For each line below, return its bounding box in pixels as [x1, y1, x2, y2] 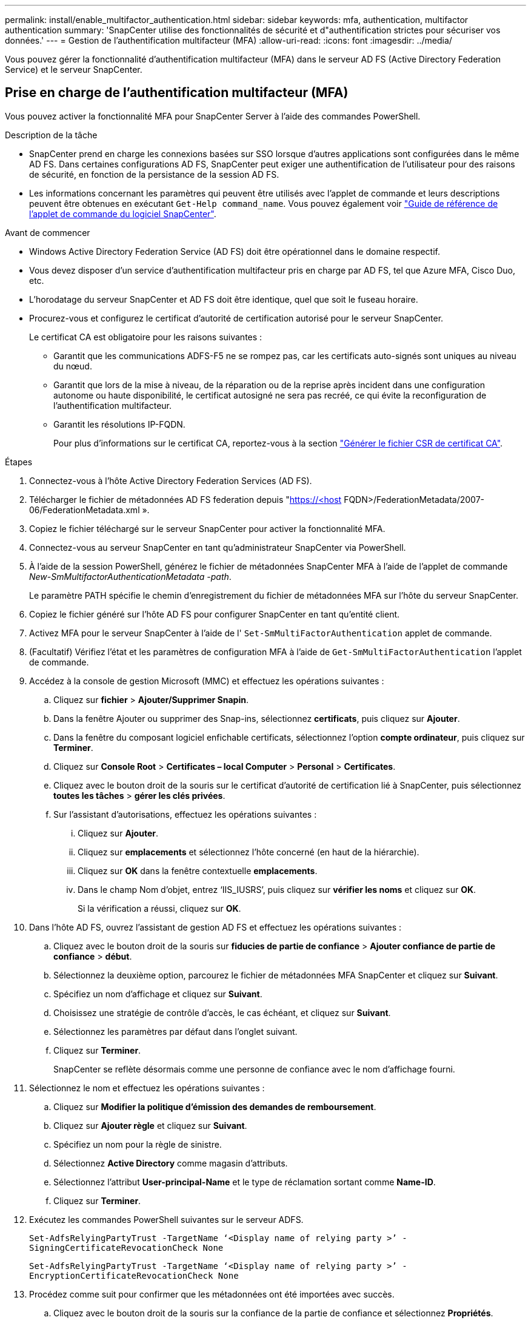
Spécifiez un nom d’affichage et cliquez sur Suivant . [53, 988, 262, 999]
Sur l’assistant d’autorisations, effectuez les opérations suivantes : [53, 809, 317, 820]
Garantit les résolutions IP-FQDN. [53, 419, 185, 429]
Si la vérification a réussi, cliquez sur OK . [78, 903, 241, 914]
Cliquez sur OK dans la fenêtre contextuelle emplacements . [78, 865, 318, 876]
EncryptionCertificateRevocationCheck [29, 1270, 213, 1281]
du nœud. [53, 360, 92, 371]
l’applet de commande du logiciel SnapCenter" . [29, 208, 216, 219]
